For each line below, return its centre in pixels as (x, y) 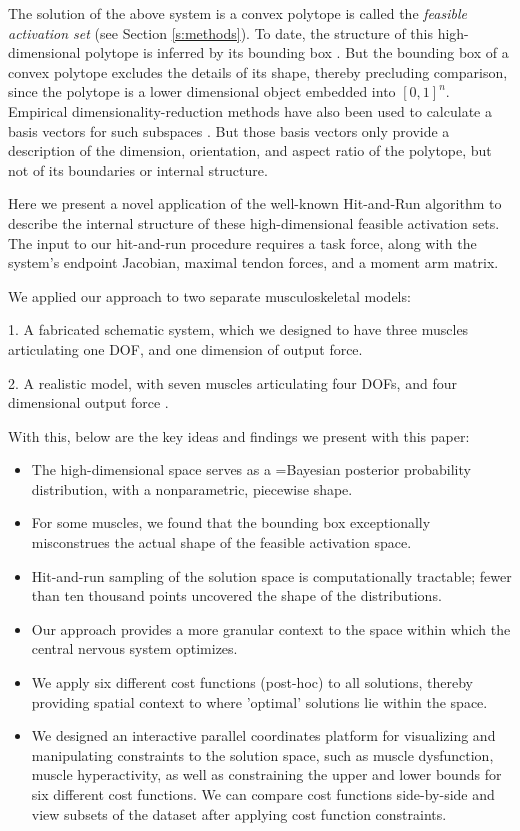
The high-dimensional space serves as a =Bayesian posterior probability (251, 469)
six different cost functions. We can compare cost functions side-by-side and (263, 794)
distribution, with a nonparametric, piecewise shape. (192, 488)
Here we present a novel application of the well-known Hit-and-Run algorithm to (255, 203)
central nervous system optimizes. (134, 648)
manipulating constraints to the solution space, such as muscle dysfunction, (262, 754)
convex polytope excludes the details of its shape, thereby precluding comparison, (258, 71)
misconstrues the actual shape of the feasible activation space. (221, 542)
